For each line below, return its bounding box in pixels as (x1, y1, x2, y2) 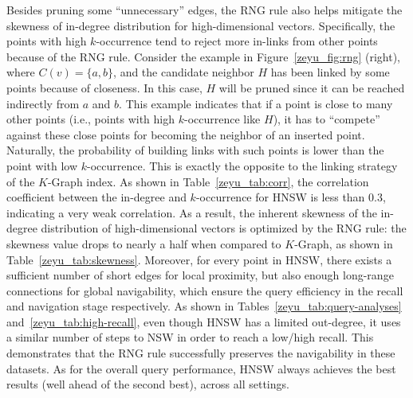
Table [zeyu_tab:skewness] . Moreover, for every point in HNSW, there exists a (6, 251, 392, 267)
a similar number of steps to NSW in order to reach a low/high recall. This (6, 329, 374, 345)
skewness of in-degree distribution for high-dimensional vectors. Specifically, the (6, 17, 395, 33)
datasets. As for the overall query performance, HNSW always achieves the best (6, 360, 396, 377)
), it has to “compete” (273, 111, 380, 127)
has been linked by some (270, 64, 390, 80)
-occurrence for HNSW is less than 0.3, (195, 189, 386, 205)
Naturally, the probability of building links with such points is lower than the (6, 142, 384, 158)
